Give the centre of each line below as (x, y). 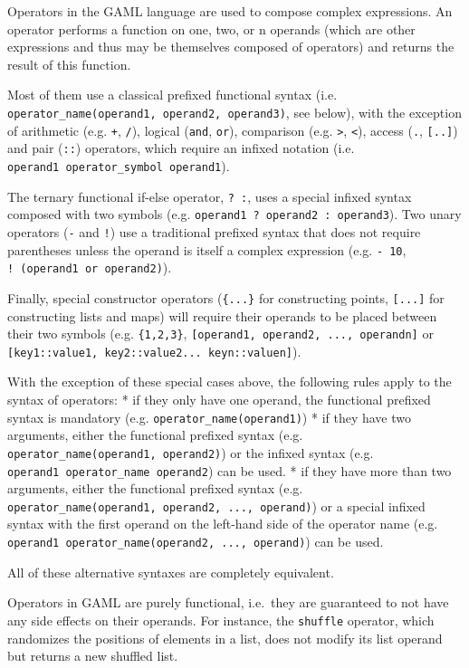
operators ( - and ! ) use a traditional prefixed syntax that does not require (214, 231)
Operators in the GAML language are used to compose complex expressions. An (230, 11)
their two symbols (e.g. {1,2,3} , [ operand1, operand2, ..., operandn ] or (220, 334)
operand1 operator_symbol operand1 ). (119, 165)
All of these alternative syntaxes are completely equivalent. (171, 572)
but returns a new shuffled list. (93, 656)
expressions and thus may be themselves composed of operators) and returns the (231, 47)
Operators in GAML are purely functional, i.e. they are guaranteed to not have (228, 602)
